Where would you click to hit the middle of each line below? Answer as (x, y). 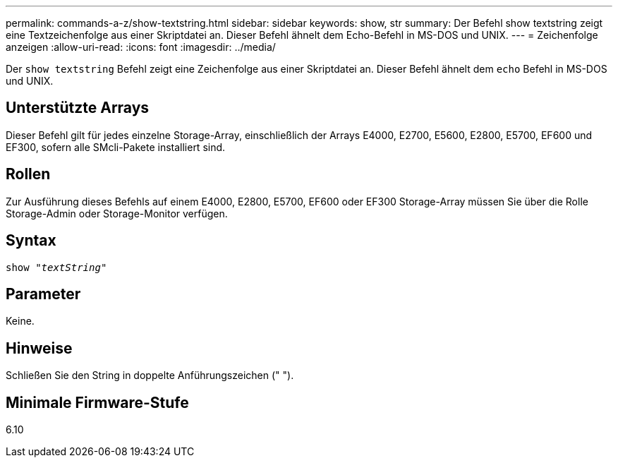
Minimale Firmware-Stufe (97, 402)
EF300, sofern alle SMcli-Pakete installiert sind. (116, 147)
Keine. (20, 321)
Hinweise (39, 348)
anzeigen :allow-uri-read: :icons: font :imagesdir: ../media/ (141, 47)
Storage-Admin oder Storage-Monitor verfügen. (117, 213)
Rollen (28, 174)
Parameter (43, 294)
